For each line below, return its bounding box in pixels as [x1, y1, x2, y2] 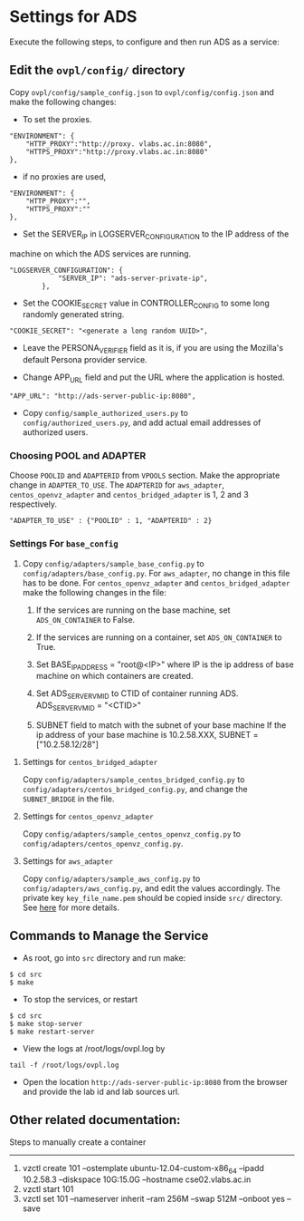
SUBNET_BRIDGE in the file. [22, 793, 115, 804]
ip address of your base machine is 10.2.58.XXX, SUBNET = [35, 729, 259, 740]
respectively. [9, 499, 57, 509]
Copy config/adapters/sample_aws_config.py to [22, 873, 201, 884]
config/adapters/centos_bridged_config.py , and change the [22, 783, 248, 794]
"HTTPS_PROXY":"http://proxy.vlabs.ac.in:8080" [25, 147, 208, 156]
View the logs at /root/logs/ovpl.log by [22, 1042, 166, 1053]
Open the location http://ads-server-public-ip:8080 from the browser [22, 1076, 288, 1087]
